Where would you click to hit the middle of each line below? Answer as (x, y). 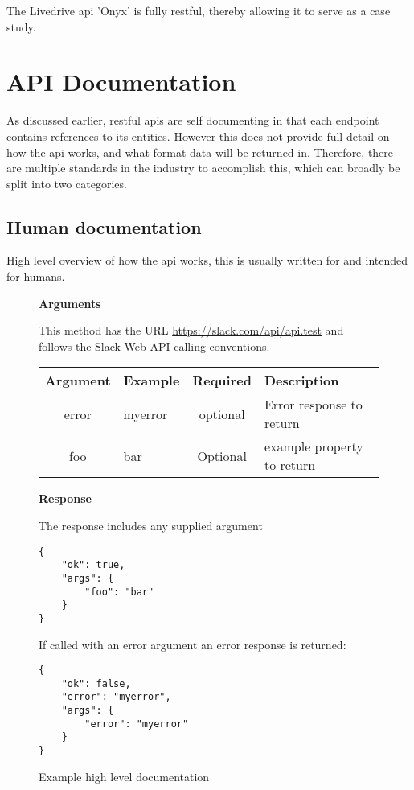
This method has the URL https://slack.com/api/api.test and (191, 330)
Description (301, 381)
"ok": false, (96, 683)
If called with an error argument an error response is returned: (193, 644)
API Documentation (121, 82)
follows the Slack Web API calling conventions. (154, 346)
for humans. (36, 276)
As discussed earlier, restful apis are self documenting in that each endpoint (193, 120)
